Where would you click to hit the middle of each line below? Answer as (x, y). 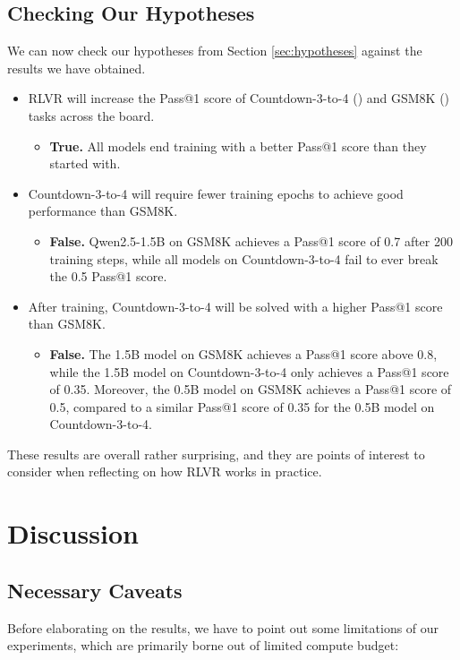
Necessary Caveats (95, 590)
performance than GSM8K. (103, 211)
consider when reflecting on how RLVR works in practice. (165, 471)
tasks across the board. (91, 115)
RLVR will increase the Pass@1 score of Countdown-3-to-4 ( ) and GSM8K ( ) (239, 98)
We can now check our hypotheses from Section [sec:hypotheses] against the (215, 51)
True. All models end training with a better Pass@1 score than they (238, 146)
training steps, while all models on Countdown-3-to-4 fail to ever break (244, 258)
